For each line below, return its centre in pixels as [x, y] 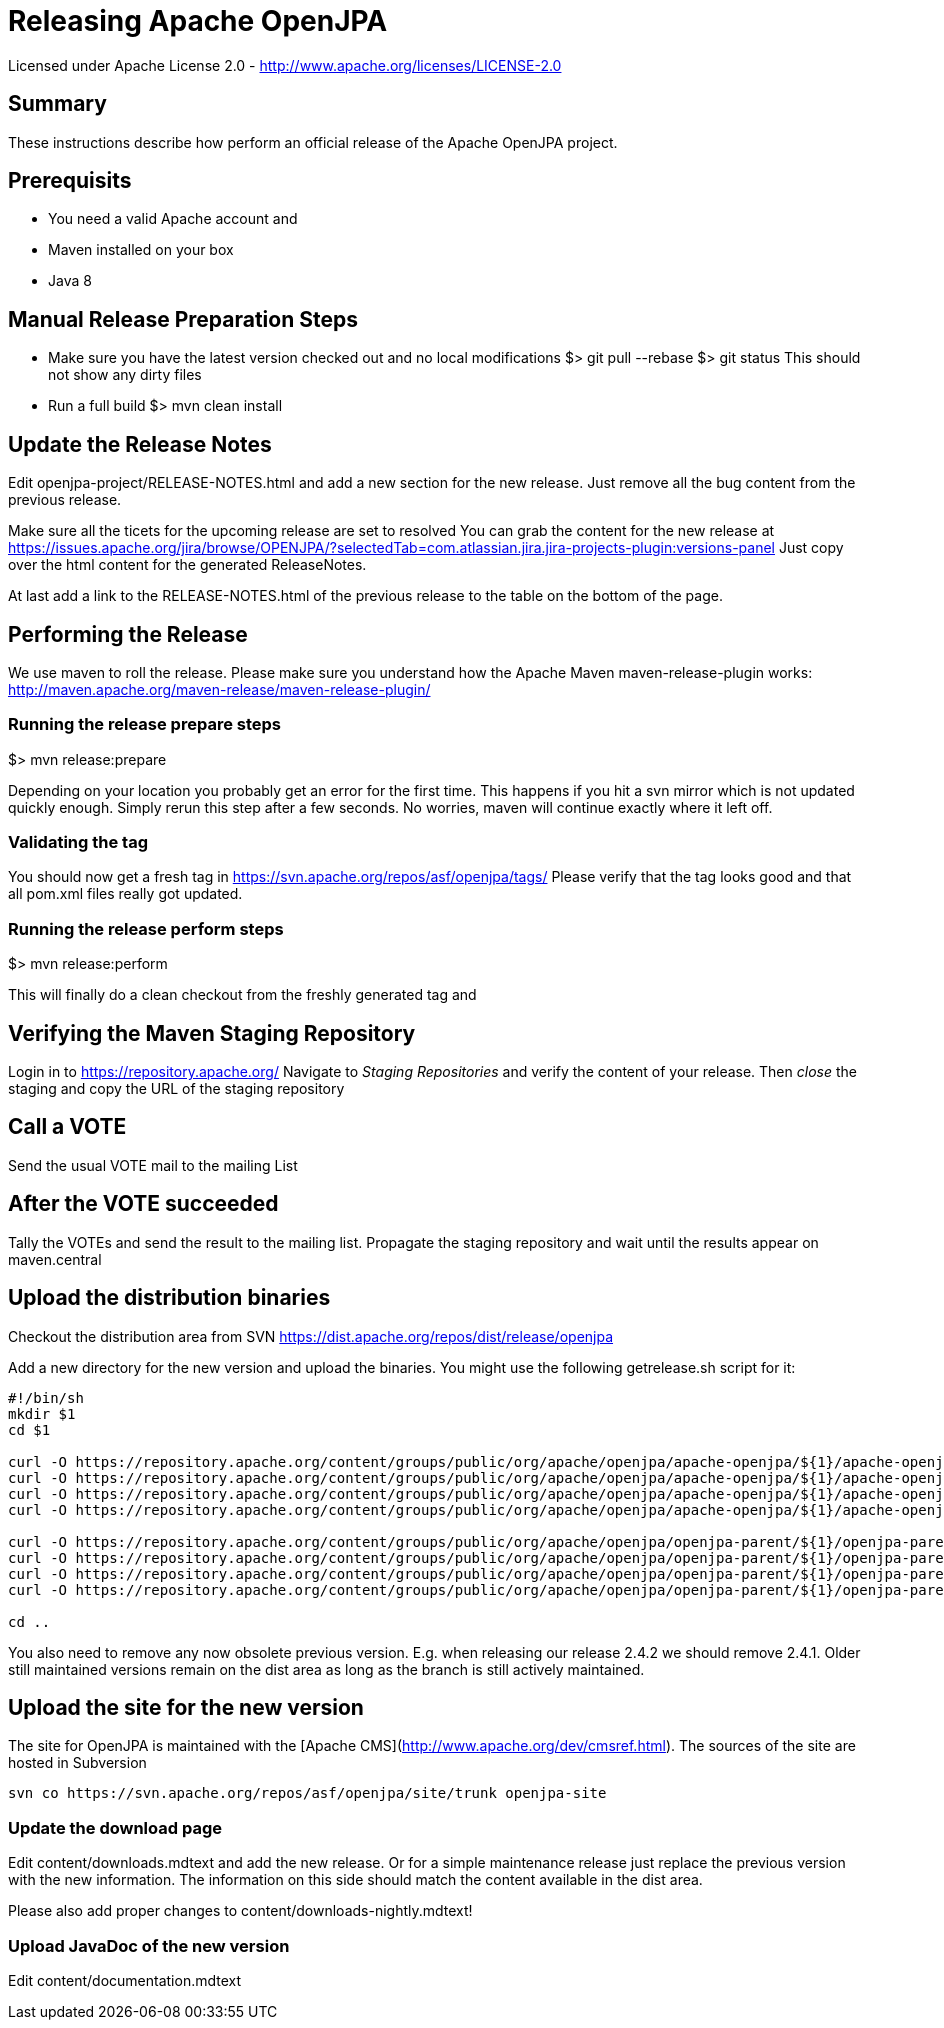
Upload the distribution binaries [169, 1298]
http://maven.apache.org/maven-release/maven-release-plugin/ [219, 689]
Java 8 [70, 281]
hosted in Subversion [77, 1763]
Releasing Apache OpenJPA [198, 21]
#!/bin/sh [46, 1397]
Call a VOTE [67, 1127]
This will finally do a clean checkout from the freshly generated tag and [242, 995]
